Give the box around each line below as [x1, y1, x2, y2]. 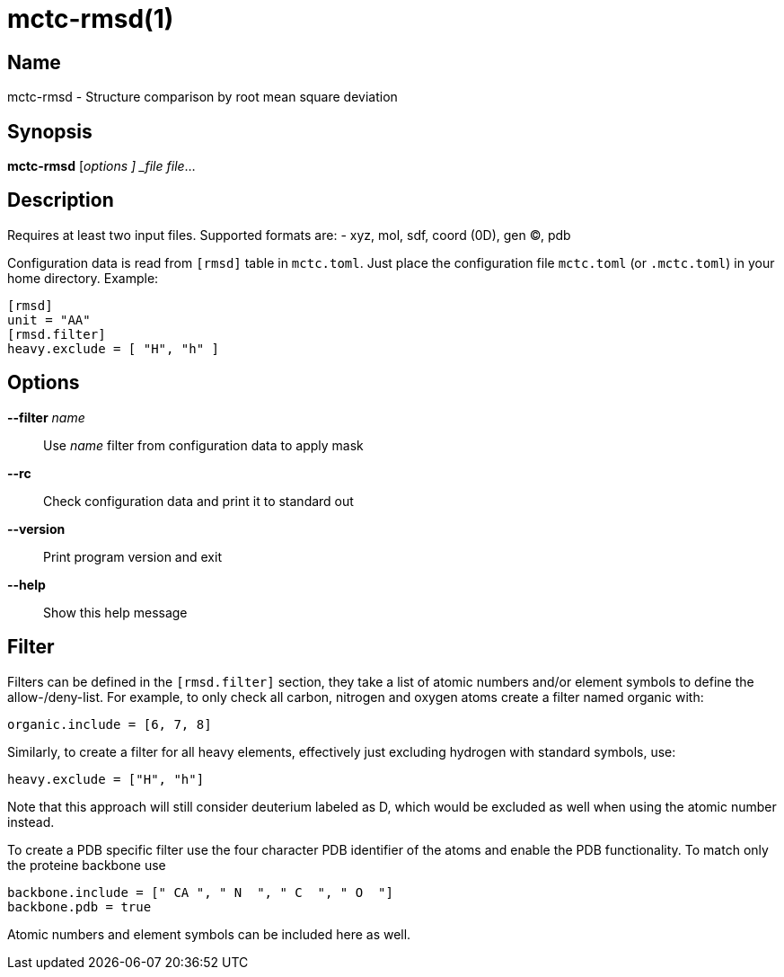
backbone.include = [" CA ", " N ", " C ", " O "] [7, 884, 393, 900]
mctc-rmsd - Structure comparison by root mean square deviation [7, 89, 398, 105]
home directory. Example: [7, 270, 159, 286]
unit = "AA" [7, 312, 91, 327]
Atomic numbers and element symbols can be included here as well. [7, 926, 411, 942]
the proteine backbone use [7, 857, 166, 873]
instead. [7, 813, 55, 830]
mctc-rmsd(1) [7, 4, 174, 34]
